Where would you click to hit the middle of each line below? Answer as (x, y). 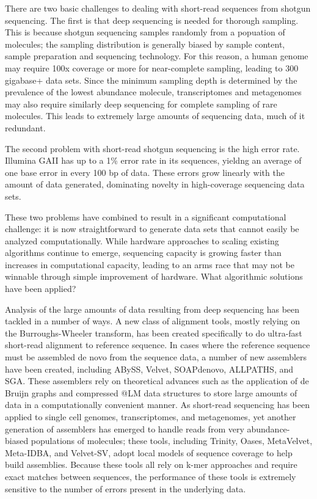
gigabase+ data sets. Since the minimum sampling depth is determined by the (151, 80)
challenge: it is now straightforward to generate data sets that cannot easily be (152, 229)
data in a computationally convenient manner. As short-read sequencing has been (157, 405)
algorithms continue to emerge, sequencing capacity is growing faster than (143, 253)
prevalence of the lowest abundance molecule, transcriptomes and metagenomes (153, 92)
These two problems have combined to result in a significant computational (146, 217)
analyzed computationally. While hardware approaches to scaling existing (142, 240)
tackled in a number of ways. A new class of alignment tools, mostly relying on (153, 321)
